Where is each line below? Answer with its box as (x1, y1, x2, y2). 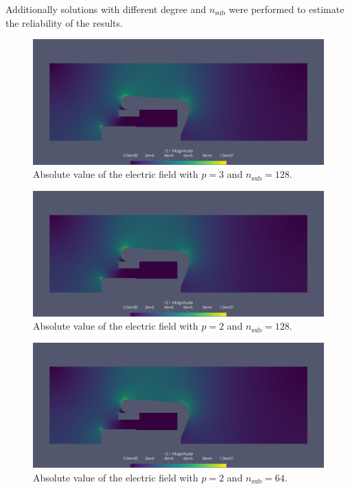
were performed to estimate (229, 2, 345, 16)
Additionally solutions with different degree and (5, 2, 207, 16)
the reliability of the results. (5, 15, 123, 30)
